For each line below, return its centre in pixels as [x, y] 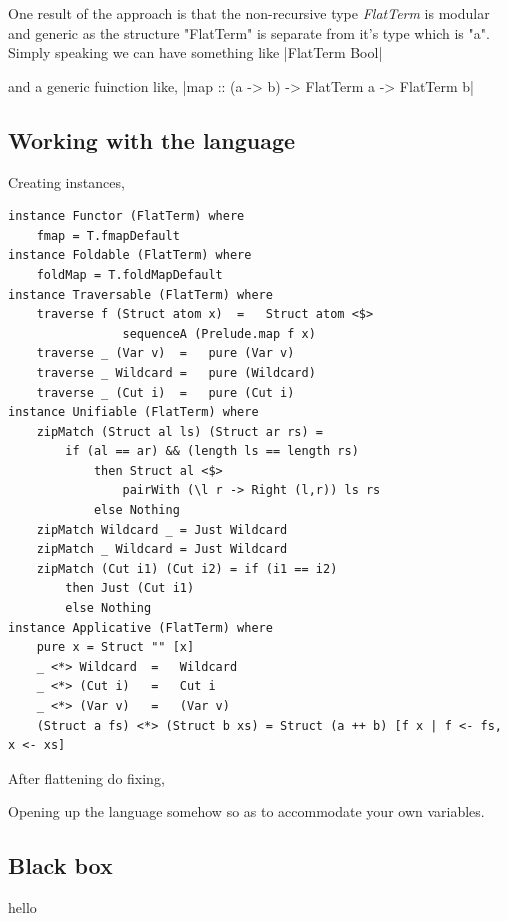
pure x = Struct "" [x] [115, 647]
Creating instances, [66, 181]
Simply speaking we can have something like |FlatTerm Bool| [195, 52]
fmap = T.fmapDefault [108, 235]
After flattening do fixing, [86, 777]
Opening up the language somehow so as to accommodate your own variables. [246, 811]
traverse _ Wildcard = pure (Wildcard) [176, 372]
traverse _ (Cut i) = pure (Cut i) [165, 392]
